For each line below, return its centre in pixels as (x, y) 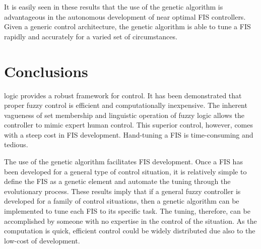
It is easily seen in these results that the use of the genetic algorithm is (114, 7)
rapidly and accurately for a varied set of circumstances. (91, 36)
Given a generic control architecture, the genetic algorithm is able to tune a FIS (127, 26)
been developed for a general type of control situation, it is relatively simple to (125, 171)
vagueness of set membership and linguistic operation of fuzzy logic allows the (124, 115)
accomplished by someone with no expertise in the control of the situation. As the (130, 221)
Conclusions (46, 71)
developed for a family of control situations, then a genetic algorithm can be (122, 201)
